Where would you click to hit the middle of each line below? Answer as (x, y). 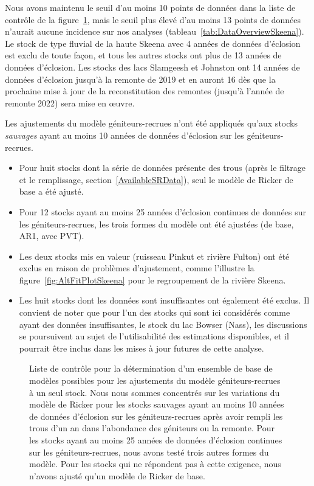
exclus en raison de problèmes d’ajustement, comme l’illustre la (137, 268)
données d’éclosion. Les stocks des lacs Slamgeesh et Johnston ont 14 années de (152, 67)
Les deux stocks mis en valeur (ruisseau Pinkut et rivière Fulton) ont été (154, 256)
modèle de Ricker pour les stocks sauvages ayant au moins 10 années (157, 404)
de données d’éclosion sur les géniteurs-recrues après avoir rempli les (156, 416)
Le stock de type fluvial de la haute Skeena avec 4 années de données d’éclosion (153, 43)
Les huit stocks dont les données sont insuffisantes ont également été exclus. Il (164, 300)
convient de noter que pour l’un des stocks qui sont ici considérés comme (155, 312)
